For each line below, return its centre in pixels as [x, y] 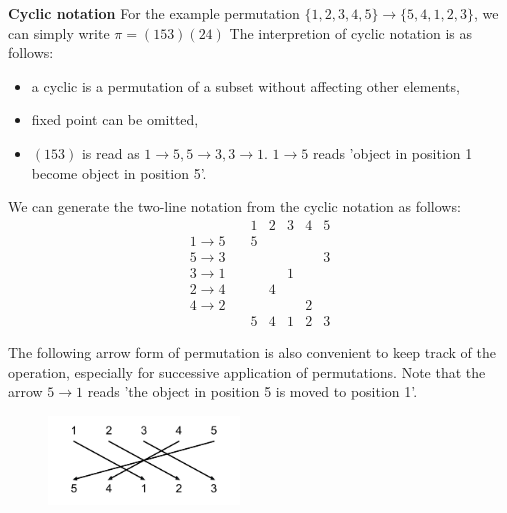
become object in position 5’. [119, 172]
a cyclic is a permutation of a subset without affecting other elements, [245, 85]
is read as [110, 152]
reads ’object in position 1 [392, 152]
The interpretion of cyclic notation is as [351, 32]
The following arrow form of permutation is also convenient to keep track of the [252, 351]
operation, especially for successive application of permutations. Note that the [247, 371]
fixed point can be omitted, [115, 119]
